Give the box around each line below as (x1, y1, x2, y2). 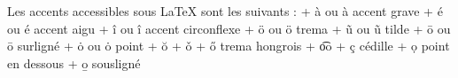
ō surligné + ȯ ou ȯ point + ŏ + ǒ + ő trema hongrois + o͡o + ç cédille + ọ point (7, 36, 450, 55)
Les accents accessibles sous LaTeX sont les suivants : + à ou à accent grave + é (7, 2, 443, 19)
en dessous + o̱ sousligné (7, 53, 141, 72)
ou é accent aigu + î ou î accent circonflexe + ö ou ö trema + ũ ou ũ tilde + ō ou (7, 19, 451, 37)
